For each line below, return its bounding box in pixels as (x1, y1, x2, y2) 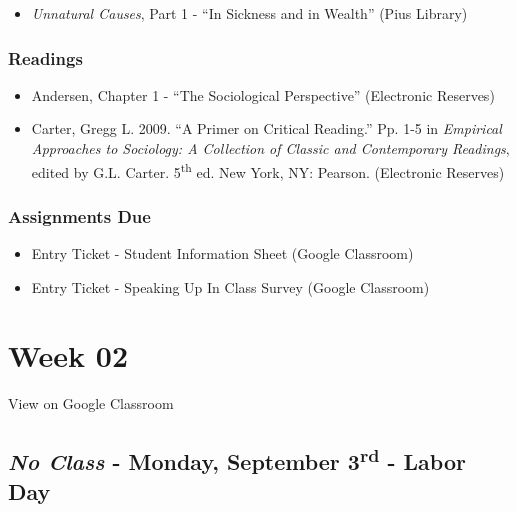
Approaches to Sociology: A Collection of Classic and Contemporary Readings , (31, 138, 510, 158)
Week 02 (8, 335, 129, 376)
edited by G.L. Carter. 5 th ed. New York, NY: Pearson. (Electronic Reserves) (31, 158, 505, 182)
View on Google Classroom (8, 393, 174, 414)
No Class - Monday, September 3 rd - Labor (8, 442, 466, 477)
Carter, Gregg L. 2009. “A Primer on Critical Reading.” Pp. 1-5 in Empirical (31, 118, 502, 139)
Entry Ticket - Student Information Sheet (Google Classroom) (31, 243, 414, 264)
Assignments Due (8, 203, 151, 228)
